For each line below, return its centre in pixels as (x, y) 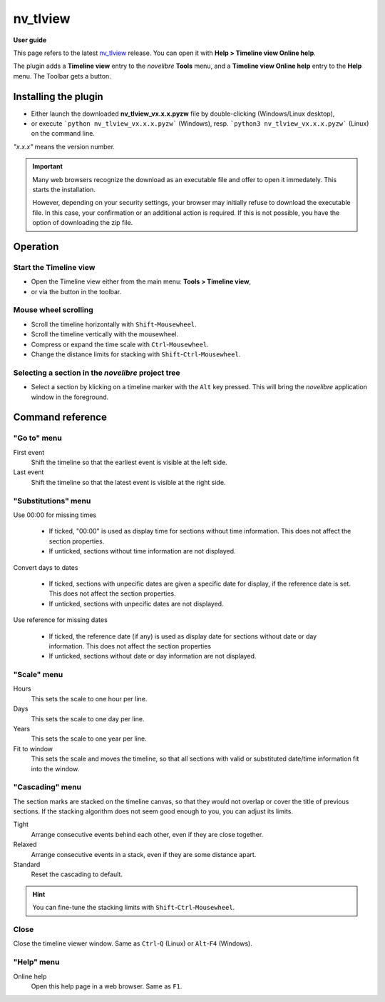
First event (29, 452)
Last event (29, 472)
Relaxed (25, 845)
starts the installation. (64, 189)
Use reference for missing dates (61, 620)
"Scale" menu (38, 675)
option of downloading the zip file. (83, 223)
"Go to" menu (37, 438)
